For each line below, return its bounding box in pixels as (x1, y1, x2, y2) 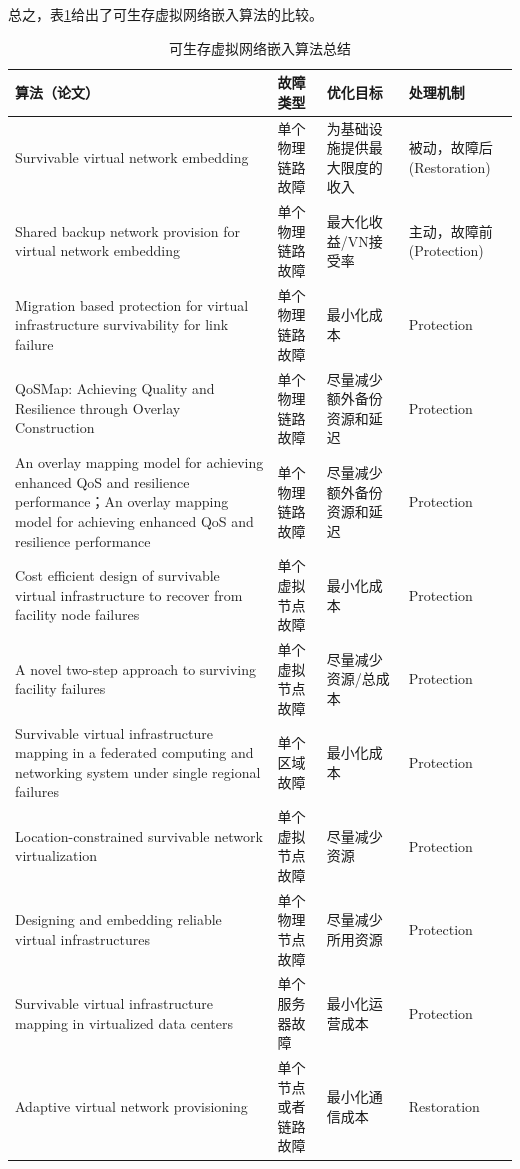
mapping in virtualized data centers (15, 1012, 233, 1033)
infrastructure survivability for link (15, 314, 229, 335)
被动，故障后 (408, 137, 493, 158)
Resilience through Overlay (15, 397, 181, 418)
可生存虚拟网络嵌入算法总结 (169, 37, 351, 58)
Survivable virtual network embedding (15, 147, 249, 168)
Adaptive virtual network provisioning (15, 1096, 248, 1117)
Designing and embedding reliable (15, 909, 222, 930)
